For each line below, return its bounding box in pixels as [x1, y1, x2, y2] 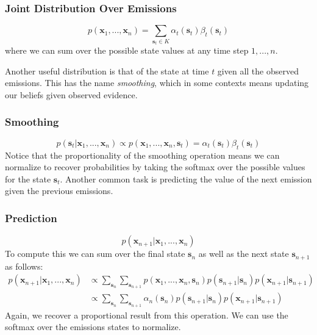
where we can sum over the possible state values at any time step [5, 44, 249, 57]
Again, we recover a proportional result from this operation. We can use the [5, 308, 288, 321]
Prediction [5, 210, 57, 225]
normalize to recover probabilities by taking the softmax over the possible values [5, 160, 305, 173]
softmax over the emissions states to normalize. [5, 320, 181, 333]
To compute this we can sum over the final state [5, 247, 185, 260]
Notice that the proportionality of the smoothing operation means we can [5, 148, 280, 161]
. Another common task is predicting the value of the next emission [60, 172, 312, 185]
